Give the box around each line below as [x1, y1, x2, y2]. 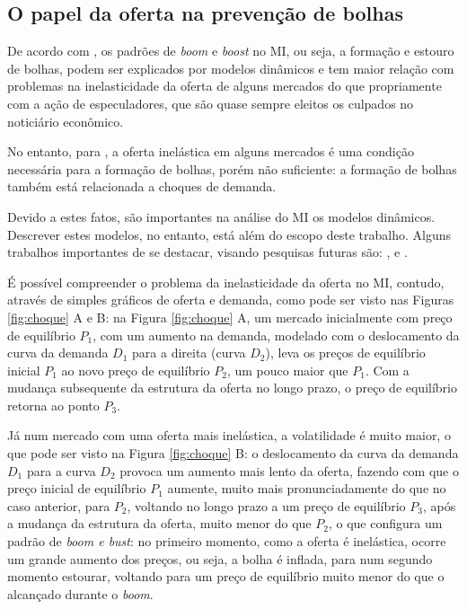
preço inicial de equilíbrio [7, 479, 146, 498]
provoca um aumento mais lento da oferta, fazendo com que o [119, 461, 459, 480]
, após [422, 496, 456, 515]
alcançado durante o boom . [7, 584, 154, 603]
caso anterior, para [7, 496, 110, 515]
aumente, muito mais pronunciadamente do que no [167, 479, 446, 498]
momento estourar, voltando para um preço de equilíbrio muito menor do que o [7, 567, 445, 586]
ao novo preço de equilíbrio [61, 360, 210, 379]
